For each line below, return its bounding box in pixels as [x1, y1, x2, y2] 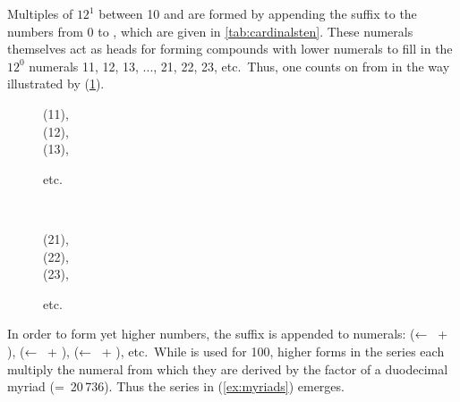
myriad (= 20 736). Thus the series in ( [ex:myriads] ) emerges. [7, 377, 345, 396]
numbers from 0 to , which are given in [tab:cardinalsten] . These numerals [7, 21, 413, 40]
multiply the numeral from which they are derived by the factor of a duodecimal [7, 359, 448, 378]
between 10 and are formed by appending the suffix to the [98, 4, 417, 22]
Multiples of [7, 4, 73, 22]
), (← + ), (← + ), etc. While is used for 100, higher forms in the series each [7, 341, 445, 360]
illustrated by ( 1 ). [7, 74, 105, 93]
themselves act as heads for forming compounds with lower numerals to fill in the [7, 39, 453, 58]
